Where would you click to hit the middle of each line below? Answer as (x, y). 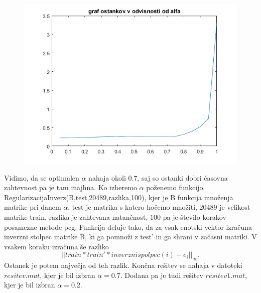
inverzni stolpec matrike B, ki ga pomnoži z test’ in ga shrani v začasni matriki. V (130, 237)
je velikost (235, 207)
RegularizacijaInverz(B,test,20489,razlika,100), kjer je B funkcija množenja (119, 197)
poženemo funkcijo (175, 187)
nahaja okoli (107, 177)
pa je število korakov (194, 216)
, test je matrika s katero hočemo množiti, (133, 207)
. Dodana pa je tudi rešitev (162, 275)
